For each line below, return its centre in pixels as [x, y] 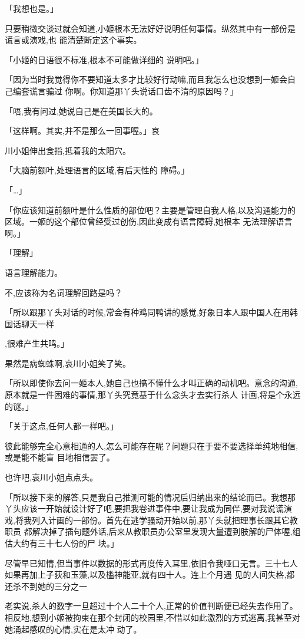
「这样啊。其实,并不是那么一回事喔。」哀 [82, 131]
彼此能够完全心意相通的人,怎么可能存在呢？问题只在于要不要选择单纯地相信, [151, 445]
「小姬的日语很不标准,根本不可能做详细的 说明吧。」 [104, 59]
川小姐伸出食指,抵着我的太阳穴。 [68, 150]
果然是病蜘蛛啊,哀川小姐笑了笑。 [68, 363]
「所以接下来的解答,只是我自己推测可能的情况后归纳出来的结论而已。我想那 [150, 497]
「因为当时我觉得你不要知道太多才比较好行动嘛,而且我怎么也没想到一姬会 [146, 79]
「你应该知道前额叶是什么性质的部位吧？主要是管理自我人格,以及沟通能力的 [150, 210]
